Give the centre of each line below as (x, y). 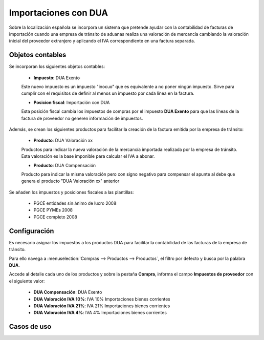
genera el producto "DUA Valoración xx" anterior (70, 181)
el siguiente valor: (27, 281)
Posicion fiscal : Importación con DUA (72, 102)
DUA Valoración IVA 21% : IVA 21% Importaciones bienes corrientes (102, 306)
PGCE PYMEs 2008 (53, 210)
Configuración (32, 231)
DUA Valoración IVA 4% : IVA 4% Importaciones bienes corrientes (100, 313)
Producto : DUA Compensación (65, 165)
